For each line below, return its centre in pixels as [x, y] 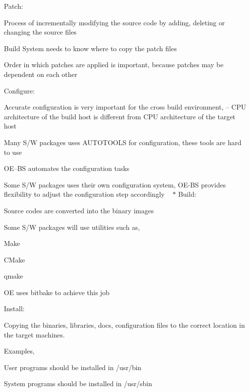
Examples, [19, 351]
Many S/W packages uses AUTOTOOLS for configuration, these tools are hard [123, 142]
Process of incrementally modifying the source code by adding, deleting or [115, 22]
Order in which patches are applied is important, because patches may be [114, 65]
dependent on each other [41, 74]
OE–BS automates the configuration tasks [67, 168]
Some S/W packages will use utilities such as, [72, 227]
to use [13, 152]
